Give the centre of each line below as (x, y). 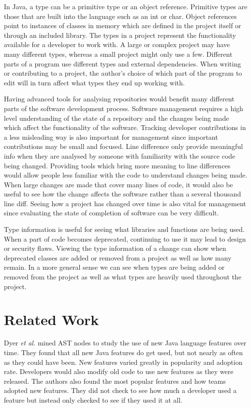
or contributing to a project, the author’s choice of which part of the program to (123, 73)
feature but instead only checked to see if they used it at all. (93, 400)
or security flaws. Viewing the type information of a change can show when (115, 248)
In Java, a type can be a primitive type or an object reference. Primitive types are (126, 6)
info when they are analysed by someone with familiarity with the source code (120, 155)
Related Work (52, 319)
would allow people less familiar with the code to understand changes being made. (126, 175)
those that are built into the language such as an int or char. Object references (120, 16)
